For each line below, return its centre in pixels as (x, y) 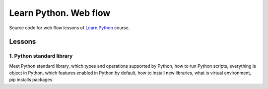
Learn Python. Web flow (60, 13)
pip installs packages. (32, 80)
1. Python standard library (41, 56)
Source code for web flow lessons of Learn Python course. (69, 28)
